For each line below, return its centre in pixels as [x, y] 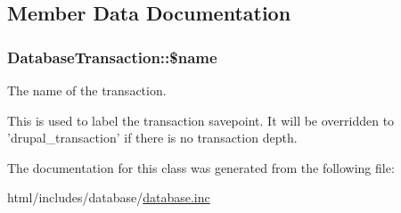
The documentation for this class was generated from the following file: [201, 167]
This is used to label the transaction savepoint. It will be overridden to [201, 120]
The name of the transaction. [87, 90]
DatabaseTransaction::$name [112, 57]
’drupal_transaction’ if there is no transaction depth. [152, 138]
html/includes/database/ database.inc [109, 197]
